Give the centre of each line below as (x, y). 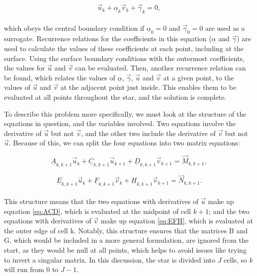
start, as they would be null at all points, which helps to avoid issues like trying (125, 249)
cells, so (235, 259)
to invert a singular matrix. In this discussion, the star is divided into (110, 259)
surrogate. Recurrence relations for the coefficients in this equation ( (108, 38)
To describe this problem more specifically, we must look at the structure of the (125, 113)
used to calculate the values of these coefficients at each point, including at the (124, 48)
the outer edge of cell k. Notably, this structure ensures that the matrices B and (126, 230)
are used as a (225, 28)
